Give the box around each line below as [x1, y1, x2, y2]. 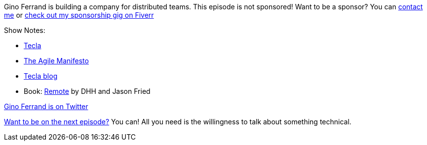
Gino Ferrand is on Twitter [4, 102, 88, 111]
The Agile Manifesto [24, 57, 89, 65]
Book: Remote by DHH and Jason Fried [24, 87, 151, 95]
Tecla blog [24, 72, 58, 80]
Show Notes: [4, 26, 45, 34]
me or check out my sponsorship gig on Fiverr [4, 11, 154, 19]
